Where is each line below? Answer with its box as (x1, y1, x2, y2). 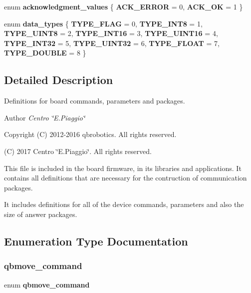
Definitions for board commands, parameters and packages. (4, 95, 185, 106)
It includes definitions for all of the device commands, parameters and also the (4, 199, 244, 209)
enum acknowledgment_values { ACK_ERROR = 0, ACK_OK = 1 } (4, 1, 243, 11)
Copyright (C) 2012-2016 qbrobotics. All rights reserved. (4, 129, 177, 139)
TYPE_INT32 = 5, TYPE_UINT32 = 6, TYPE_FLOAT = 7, (4, 37, 220, 48)
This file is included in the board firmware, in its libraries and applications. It (4, 162, 242, 173)
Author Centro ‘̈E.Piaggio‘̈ (4, 112, 85, 122)
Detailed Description (4, 72, 113, 87)
